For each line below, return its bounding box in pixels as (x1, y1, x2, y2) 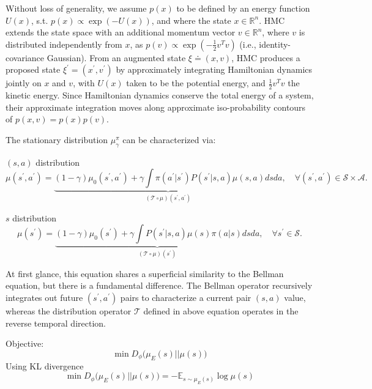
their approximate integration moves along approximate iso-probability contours (6, 100, 306, 113)
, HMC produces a (231, 51, 300, 64)
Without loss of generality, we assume (6, 2, 147, 14)
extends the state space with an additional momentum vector (6, 26, 236, 39)
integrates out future (6, 291, 83, 304)
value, (284, 291, 306, 304)
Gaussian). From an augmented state (46, 51, 186, 64)
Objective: (6, 337, 44, 350)
